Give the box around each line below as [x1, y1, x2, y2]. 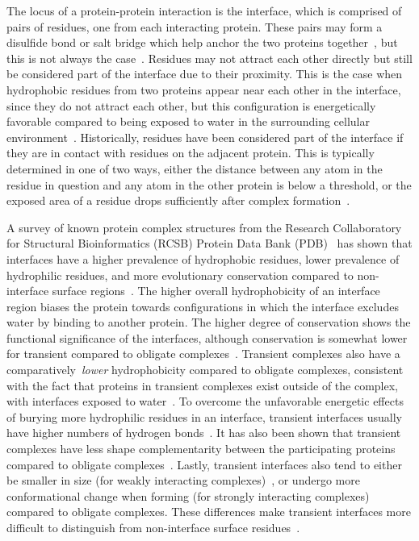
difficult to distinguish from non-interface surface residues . [6, 519, 300, 535]
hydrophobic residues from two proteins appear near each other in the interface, [6, 81, 401, 98]
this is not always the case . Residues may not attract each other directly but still [6, 49, 413, 66]
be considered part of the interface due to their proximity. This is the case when [6, 65, 403, 82]
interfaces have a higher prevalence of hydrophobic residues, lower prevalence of [6, 250, 400, 267]
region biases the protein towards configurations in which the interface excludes [6, 298, 399, 314]
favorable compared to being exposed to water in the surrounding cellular [6, 113, 370, 130]
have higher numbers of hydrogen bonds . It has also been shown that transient [6, 424, 401, 441]
